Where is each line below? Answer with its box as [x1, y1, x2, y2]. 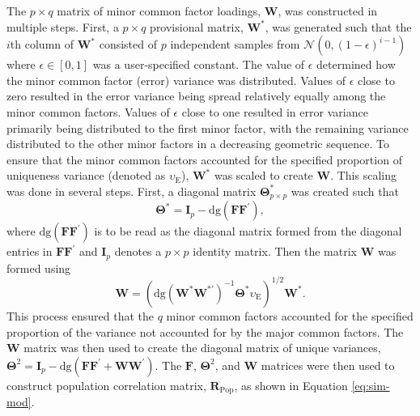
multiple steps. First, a [6, 18, 119, 35]
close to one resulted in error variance [181, 103, 368, 120]
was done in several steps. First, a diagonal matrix [6, 182, 257, 199]
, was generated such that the [265, 18, 412, 35]
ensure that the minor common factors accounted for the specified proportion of [6, 151, 402, 168]
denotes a [114, 243, 162, 260]
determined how [316, 56, 396, 73]
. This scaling [330, 167, 397, 184]
